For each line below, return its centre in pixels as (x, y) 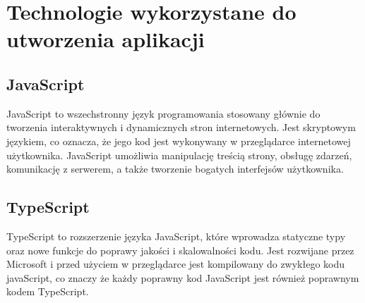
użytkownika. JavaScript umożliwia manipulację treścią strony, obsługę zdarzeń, (179, 155)
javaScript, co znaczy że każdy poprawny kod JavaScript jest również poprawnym (183, 277)
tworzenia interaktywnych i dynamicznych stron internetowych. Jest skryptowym (181, 127)
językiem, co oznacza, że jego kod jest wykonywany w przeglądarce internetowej (179, 141)
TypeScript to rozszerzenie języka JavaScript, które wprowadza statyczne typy (176, 236)
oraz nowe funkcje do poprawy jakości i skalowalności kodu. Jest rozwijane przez (180, 250)
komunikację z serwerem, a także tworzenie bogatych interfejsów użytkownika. (175, 169)
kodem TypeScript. (48, 291)
